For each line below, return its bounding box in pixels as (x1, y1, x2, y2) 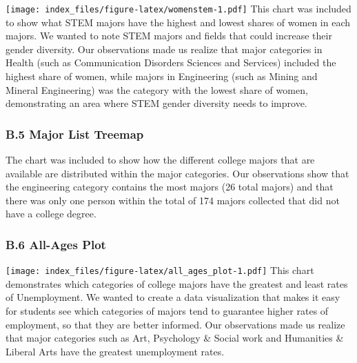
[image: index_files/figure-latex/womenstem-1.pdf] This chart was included (6, 1, 351, 15)
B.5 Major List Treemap (6, 125, 144, 142)
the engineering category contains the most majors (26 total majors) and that (6, 179, 334, 194)
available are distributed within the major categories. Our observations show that (6, 166, 349, 180)
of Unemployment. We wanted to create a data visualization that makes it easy (6, 290, 340, 304)
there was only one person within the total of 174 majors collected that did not (6, 193, 340, 207)
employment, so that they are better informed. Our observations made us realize (6, 317, 345, 331)
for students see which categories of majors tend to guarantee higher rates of (6, 304, 329, 318)
